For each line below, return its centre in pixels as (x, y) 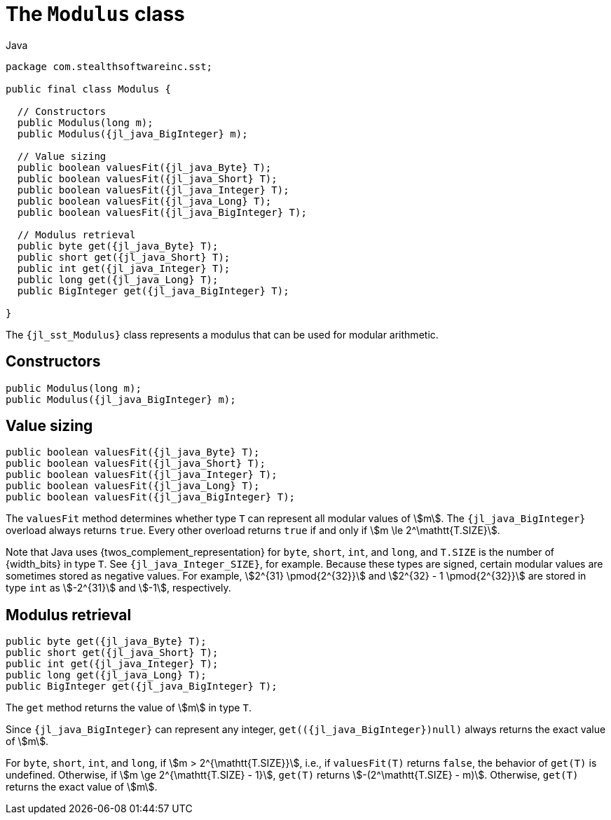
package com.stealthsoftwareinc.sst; (109, 66)
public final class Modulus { (89, 89)
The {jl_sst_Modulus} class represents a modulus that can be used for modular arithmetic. (222, 334)
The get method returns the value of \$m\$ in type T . (129, 708)
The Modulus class (95, 14)
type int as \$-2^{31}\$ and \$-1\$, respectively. (118, 588)
